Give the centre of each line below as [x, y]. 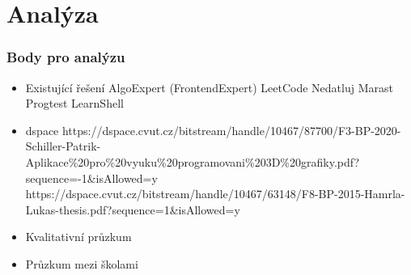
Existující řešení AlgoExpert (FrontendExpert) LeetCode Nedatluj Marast [209, 87]
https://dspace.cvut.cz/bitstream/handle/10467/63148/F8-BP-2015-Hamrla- [215, 194]
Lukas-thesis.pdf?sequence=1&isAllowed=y [133, 209]
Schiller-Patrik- [63, 146]
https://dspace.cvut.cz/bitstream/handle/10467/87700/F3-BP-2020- [231, 130]
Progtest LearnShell [74, 103]
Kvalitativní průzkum [78, 237]
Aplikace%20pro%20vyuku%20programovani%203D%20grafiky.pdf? [193, 161]
